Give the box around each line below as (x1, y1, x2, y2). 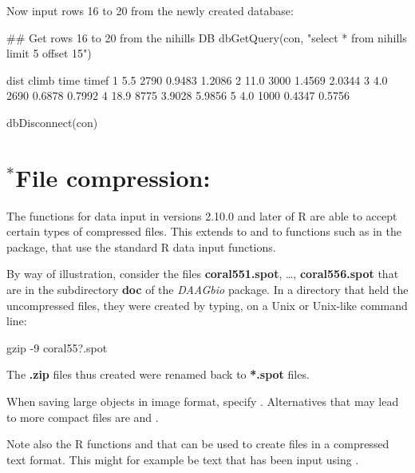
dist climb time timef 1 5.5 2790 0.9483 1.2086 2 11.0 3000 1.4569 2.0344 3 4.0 (6, 71, 388, 88)
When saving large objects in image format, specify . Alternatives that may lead (6, 393, 399, 410)
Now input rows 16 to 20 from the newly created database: (6, 2, 294, 18)
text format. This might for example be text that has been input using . (6, 451, 359, 467)
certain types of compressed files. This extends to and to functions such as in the (6, 223, 402, 240)
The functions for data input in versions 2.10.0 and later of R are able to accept (6, 207, 397, 224)
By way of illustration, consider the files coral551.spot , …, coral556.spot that (6, 265, 399, 282)
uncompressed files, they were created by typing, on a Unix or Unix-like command (6, 296, 408, 313)
